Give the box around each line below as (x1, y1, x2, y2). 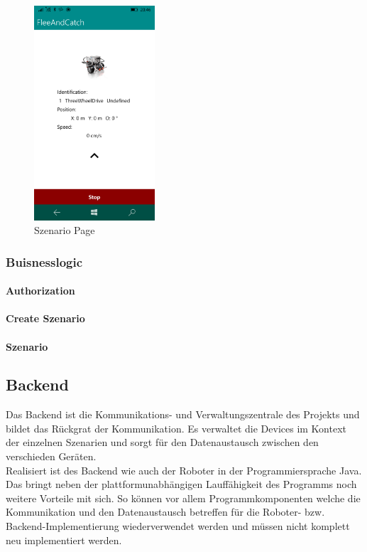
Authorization (6, 283, 75, 298)
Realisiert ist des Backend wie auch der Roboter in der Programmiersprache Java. (6, 462, 362, 477)
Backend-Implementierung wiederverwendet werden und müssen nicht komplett (6, 519, 350, 534)
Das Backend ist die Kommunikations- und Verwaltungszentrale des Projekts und (6, 407, 360, 422)
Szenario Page (34, 223, 95, 238)
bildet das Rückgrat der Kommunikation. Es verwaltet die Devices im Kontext (6, 420, 347, 435)
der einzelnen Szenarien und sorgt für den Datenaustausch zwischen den (6, 435, 319, 450)
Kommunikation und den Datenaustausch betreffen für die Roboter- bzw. (6, 504, 325, 519)
